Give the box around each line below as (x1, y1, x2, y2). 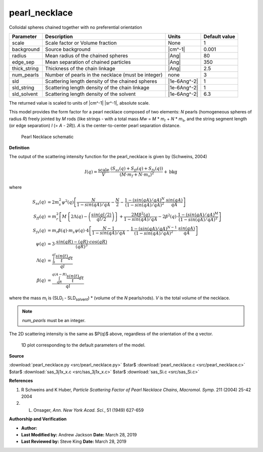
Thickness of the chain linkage (45, 65, 115, 72)
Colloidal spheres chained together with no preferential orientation (9, 24, 142, 30)
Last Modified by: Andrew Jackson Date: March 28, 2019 (21, 432, 137, 437)
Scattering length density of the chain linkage (45, 84, 150, 91)
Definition (9, 145, 30, 150)
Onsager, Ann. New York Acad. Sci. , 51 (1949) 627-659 (33, 407, 144, 413)
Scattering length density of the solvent (45, 90, 136, 97)
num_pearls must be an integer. (22, 317, 86, 323)
